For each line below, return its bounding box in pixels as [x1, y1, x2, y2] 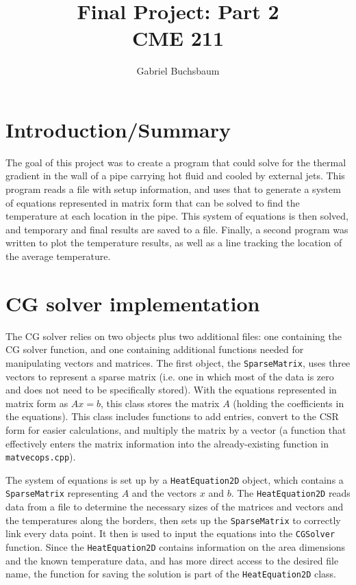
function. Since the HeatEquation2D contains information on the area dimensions [5, 540, 346, 554]
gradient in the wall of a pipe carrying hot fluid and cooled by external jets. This [5, 168, 345, 183]
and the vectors [131, 486, 197, 500]
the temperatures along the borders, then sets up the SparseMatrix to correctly [5, 512, 341, 527]
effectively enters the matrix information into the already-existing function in [5, 436, 329, 450]
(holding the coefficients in [233, 395, 344, 410]
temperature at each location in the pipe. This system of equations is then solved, [5, 209, 349, 223]
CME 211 [131, 24, 225, 52]
